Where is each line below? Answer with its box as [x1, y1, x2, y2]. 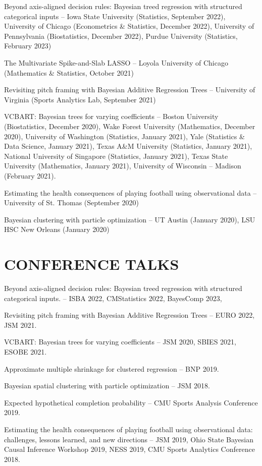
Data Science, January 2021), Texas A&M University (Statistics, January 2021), [4, 141, 252, 151]
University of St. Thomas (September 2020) [4, 197, 139, 208]
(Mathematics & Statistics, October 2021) [4, 67, 134, 78]
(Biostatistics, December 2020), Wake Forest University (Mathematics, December [4, 121, 255, 131]
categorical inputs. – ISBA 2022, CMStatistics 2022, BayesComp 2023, [4, 293, 222, 303]
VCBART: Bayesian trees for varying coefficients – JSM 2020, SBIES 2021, [4, 336, 236, 347]
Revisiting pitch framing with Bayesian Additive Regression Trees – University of [4, 84, 255, 95]
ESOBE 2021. [4, 346, 47, 357]
